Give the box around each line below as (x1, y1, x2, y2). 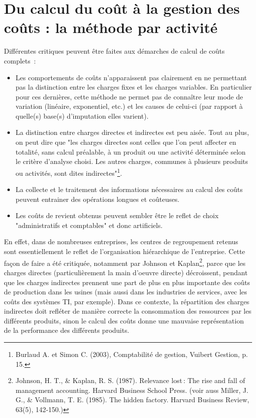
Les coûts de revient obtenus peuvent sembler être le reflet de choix (15, 210, 219, 221)
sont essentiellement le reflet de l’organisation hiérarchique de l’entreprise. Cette (4, 246, 245, 257)
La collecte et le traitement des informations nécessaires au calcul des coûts (15, 184, 243, 194)
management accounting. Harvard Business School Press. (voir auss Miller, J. (15, 385, 249, 395)
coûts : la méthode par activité (4, 17, 218, 37)
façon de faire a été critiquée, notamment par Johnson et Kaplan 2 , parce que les (4, 256, 246, 268)
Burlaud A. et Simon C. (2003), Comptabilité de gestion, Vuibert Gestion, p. (15, 349, 248, 359)
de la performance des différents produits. (4, 325, 129, 335)
